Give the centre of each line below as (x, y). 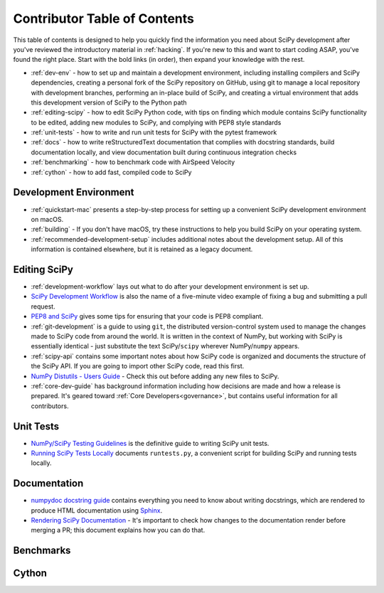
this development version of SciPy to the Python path (109, 102)
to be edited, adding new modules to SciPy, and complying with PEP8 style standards (156, 122)
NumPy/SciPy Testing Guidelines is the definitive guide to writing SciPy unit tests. (150, 443)
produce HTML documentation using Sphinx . (97, 510)
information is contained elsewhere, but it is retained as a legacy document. (142, 250)
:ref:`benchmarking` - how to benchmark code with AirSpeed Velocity (133, 162)
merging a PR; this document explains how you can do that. (118, 530)
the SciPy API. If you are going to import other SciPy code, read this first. (138, 366)
